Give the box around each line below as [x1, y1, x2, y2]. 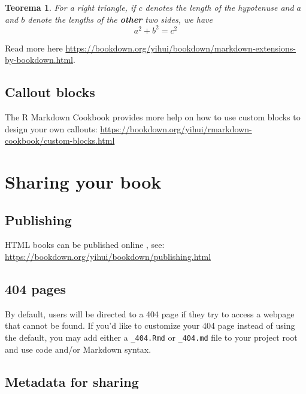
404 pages [5, 280, 66, 298]
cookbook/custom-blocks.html [5, 134, 115, 147]
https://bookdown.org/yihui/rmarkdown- [100, 122, 252, 135]
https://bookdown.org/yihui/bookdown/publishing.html [5, 250, 211, 263]
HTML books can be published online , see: [5, 238, 165, 251]
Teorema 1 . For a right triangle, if [5, 1, 136, 13]
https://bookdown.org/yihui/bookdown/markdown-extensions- [65, 41, 296, 54]
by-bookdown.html [5, 53, 73, 66]
